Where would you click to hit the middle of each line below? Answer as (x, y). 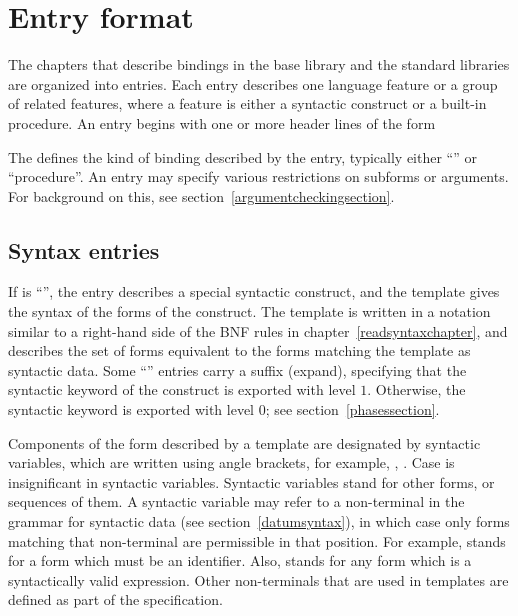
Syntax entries (84, 249)
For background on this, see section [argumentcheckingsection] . (201, 195)
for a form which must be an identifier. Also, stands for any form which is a (240, 560)
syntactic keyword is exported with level (131, 409)
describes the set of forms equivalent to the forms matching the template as (239, 350)
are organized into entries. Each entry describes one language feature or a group (253, 83)
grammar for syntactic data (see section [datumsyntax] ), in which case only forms (259, 521)
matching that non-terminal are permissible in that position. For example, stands (257, 540)
